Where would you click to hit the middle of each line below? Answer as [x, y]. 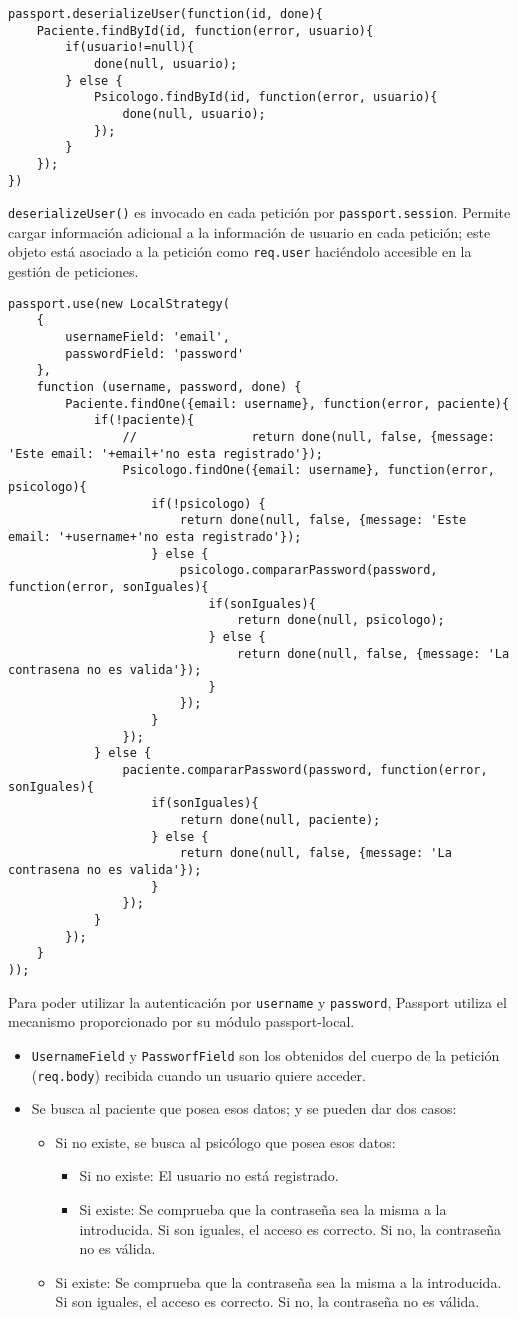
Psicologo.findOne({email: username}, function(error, [308, 470]
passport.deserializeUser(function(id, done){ [165, 14]
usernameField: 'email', [147, 337]
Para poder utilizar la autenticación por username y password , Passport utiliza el [257, 1001]
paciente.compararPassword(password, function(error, [305, 770]
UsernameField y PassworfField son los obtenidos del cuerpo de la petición [265, 1054]
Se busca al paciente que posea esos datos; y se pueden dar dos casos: [244, 1108]
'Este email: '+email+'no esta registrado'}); [165, 453]
